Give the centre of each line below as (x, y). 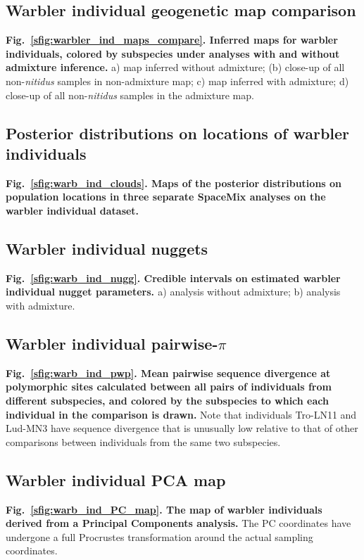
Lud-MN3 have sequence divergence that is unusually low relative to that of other (182, 428)
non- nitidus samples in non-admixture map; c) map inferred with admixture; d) (177, 81)
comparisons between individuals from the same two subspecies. (143, 441)
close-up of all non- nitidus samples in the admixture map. (130, 95)
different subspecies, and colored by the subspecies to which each (167, 400)
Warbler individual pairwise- (112, 343)
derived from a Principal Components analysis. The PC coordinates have (178, 523)
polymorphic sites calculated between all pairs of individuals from (169, 387)
